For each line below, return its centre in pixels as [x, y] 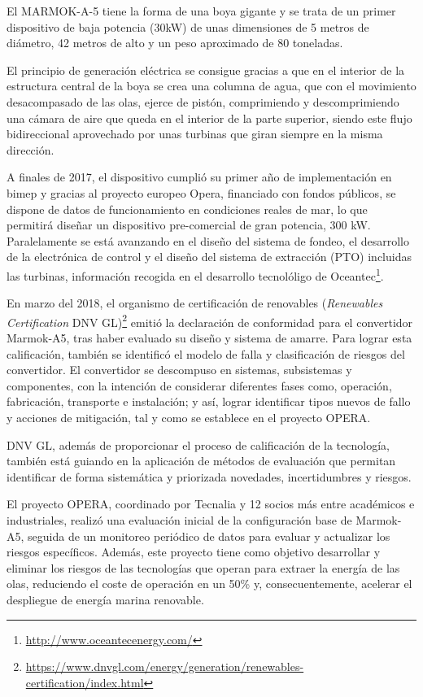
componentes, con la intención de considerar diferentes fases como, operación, [199, 385]
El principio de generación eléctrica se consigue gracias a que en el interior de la [206, 70]
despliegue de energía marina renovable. [105, 599]
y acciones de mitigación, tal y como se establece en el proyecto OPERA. [189, 417]
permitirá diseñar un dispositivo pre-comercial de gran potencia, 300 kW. [189, 225]
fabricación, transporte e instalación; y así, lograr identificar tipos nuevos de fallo [209, 401]
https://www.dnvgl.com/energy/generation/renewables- [165, 667]
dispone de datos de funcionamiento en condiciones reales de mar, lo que [187, 209]
